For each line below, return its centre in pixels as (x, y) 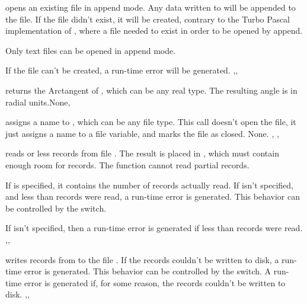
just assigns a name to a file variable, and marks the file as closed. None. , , (142, 133)
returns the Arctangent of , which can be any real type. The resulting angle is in (151, 90)
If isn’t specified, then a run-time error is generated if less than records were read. (154, 228)
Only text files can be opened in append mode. (91, 50)
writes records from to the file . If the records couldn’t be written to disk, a (142, 259)
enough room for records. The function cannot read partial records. (127, 164)
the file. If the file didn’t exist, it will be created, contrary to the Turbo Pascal (148, 19)
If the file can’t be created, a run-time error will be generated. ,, (122, 70)
